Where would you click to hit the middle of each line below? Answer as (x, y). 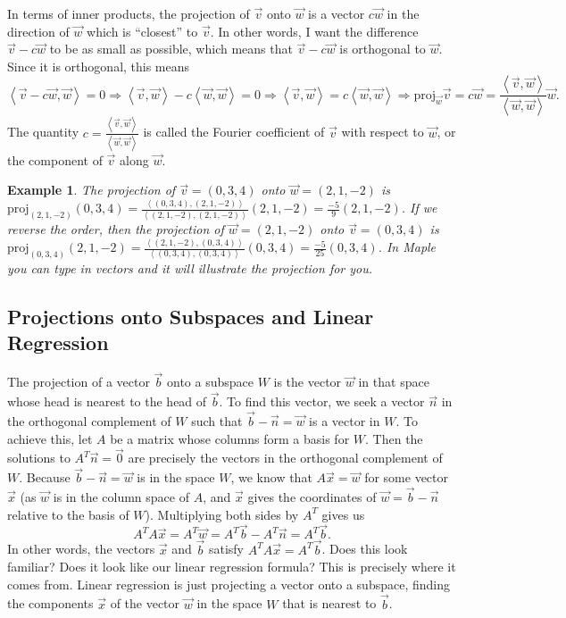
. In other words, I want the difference (314, 31)
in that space (394, 382)
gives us (343, 514)
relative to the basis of (68, 514)
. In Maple (407, 247)
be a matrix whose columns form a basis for (230, 438)
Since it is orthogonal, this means (99, 66)
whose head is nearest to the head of (107, 401)
